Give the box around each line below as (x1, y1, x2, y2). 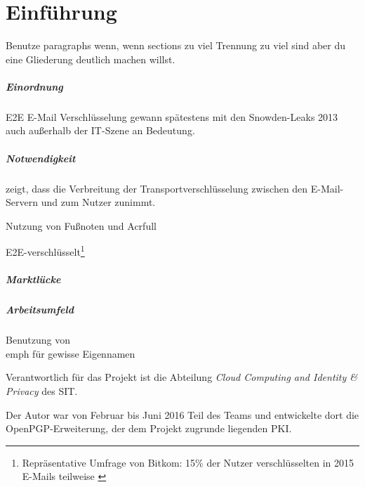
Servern (6, 195, 38, 209)
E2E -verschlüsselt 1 (6, 242, 85, 259)
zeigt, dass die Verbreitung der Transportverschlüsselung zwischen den (6, 181, 308, 195)
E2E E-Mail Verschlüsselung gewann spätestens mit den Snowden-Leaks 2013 (6, 109, 338, 124)
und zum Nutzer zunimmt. (41, 195, 156, 209)
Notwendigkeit (6, 150, 76, 165)
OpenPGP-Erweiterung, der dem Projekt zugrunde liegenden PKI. (6, 421, 292, 436)
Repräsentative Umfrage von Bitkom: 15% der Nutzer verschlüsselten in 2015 (22, 455, 354, 469)
